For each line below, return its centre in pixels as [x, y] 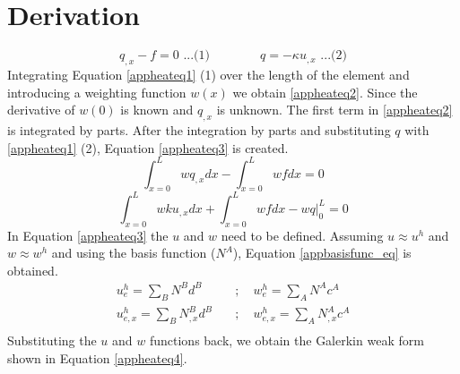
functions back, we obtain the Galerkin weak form [286, 340]
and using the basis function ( [134, 253]
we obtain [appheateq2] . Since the [325, 92]
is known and [157, 110]
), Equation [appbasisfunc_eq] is [322, 253]
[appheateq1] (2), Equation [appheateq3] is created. [148, 147]
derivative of [41, 110]
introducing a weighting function [97, 92]
